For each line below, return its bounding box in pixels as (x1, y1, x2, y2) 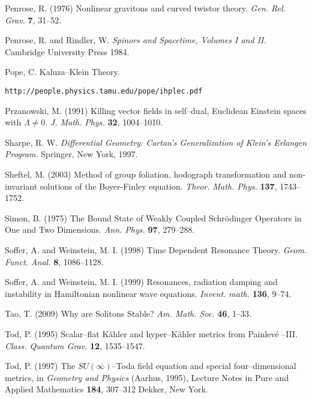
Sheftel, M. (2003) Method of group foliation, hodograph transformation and (5, 168, 287, 180)
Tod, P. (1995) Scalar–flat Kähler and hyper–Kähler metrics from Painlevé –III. (5, 327, 298, 340)
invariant (5, 179, 38, 192)
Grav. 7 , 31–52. (5, 13, 62, 26)
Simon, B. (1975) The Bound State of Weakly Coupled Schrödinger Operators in (5, 211, 302, 224)
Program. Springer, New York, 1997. (5, 148, 138, 160)
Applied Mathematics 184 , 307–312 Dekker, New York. (5, 383, 208, 395)
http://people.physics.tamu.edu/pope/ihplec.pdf (5, 86, 203, 95)
